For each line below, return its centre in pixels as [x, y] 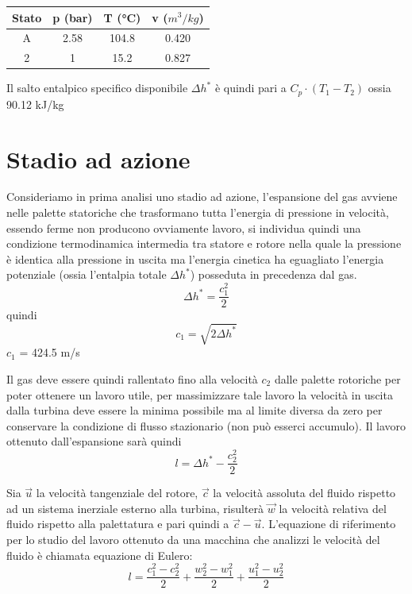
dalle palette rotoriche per [337, 379]
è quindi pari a [250, 88]
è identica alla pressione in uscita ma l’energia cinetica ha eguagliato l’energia [195, 258]
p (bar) [73, 17]
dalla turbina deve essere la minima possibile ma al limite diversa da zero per [194, 410]
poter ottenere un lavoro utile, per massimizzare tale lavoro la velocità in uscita [200, 394]
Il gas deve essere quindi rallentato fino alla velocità [132, 379]
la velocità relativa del [333, 508]
